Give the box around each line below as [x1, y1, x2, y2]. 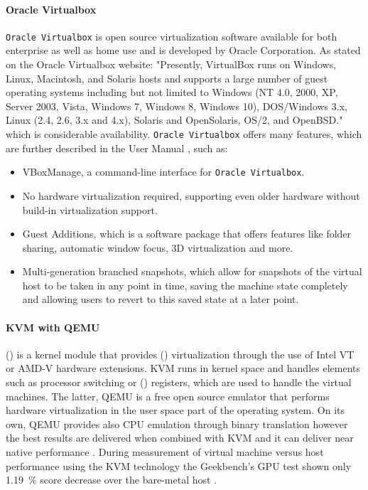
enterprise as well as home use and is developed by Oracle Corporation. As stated [6, 43, 361, 58]
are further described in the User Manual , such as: [6, 140, 228, 155]
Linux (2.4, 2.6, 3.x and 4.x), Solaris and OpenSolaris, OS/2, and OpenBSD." [6, 112, 343, 127]
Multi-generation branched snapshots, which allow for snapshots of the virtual [22, 264, 362, 279]
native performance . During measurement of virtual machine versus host [6, 444, 324, 459]
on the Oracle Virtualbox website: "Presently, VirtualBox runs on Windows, [6, 57, 337, 72]
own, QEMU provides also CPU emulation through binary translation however [6, 416, 348, 431]
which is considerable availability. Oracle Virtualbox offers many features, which [6, 127, 362, 142]
